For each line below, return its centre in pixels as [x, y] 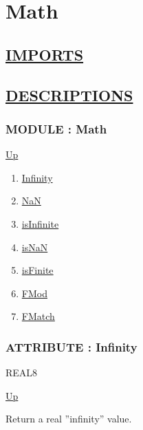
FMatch [38, 316]
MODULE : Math [56, 128]
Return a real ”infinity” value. [69, 419]
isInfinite [40, 223]
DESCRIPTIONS [69, 95]
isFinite [37, 270]
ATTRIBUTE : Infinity [71, 346]
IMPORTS [45, 54]
